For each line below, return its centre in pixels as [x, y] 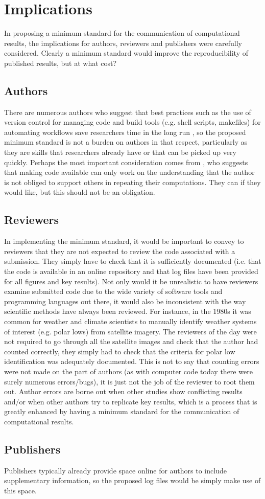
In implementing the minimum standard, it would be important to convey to [124, 241]
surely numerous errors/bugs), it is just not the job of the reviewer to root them [129, 381]
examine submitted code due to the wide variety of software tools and [113, 291]
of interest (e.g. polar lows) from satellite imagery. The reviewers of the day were [130, 331]
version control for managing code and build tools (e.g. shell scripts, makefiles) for [132, 122]
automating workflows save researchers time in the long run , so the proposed [125, 132]
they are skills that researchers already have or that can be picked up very [120, 152]
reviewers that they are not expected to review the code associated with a [120, 251]
